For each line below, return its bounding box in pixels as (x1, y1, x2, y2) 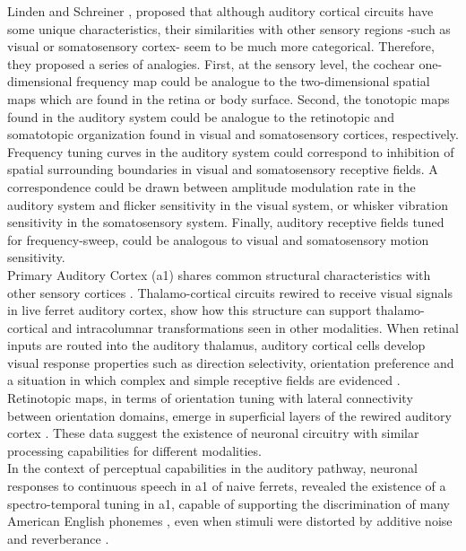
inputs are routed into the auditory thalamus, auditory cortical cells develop (7, 336, 426, 354)
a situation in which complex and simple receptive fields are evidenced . (7, 371, 401, 389)
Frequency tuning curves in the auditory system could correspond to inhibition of (7, 142, 454, 161)
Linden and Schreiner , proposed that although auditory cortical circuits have (7, 2, 434, 20)
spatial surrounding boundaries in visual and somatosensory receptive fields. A (7, 160, 438, 179)
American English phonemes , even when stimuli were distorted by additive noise (7, 512, 453, 530)
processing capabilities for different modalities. (7, 441, 262, 459)
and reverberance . (7, 529, 109, 547)
